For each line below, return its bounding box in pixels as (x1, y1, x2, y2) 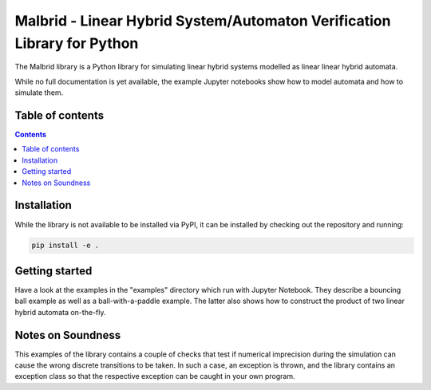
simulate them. (14, 88, 64, 97)
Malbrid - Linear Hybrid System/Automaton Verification (14, 12, 391, 30)
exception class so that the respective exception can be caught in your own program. (14, 372, 295, 381)
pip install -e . (31, 241, 100, 250)
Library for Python (14, 34, 139, 52)
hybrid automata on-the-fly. (14, 307, 106, 317)
